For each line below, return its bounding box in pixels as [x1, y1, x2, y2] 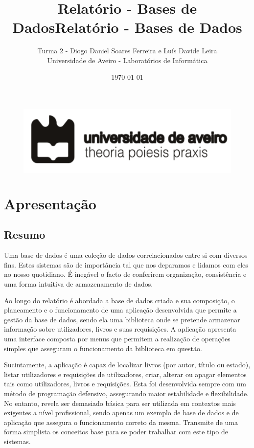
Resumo [4, 227, 46, 242]
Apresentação [4, 193, 96, 213]
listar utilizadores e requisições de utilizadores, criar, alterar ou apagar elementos [4, 369, 247, 379]
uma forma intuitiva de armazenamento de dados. [4, 279, 153, 289]
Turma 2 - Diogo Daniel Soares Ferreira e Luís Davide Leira [37, 45, 217, 56]
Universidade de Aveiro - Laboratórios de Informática [47, 55, 208, 65]
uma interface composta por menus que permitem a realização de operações [4, 334, 231, 344]
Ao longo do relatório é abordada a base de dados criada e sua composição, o [4, 295, 235, 305]
